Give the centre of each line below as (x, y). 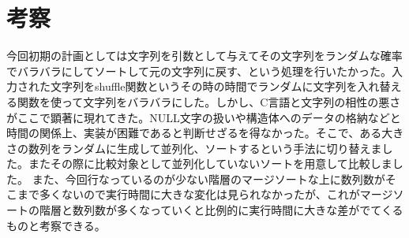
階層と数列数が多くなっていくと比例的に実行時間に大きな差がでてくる (221, 210)
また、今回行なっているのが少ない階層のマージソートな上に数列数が (208, 178)
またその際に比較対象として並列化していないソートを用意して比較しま (210, 164)
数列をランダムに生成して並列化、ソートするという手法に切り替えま (205, 148)
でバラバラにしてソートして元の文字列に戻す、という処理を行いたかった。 (199, 71)
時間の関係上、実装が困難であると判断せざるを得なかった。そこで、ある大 (200, 133)
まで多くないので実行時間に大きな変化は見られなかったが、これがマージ (205, 194)
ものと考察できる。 (56, 225)
